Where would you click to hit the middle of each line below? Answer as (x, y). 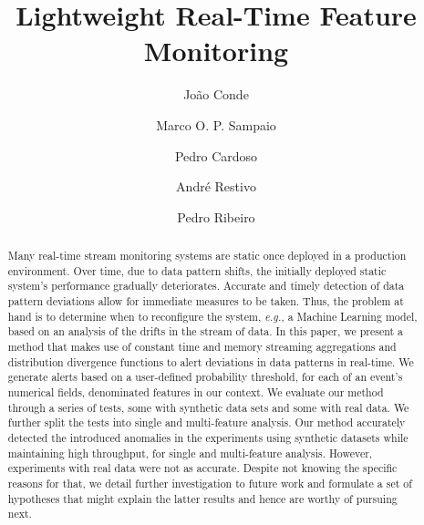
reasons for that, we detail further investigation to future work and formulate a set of (210, 483)
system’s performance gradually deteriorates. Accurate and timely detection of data (206, 286)
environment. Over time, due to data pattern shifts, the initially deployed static (197, 270)
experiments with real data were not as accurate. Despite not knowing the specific (202, 468)
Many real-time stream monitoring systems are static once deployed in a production (207, 256)
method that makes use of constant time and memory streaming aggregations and (202, 347)
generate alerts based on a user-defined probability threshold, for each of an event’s (205, 377)
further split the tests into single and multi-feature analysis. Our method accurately (207, 422)
